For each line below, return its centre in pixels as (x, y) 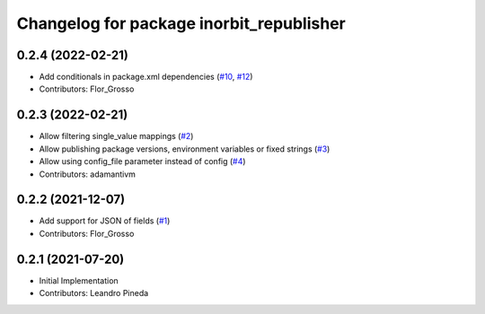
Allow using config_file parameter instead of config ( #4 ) (142, 161)
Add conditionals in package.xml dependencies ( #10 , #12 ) (146, 77)
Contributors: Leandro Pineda (94, 293)
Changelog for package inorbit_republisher (181, 23)
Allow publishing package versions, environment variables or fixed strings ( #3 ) (185, 149)
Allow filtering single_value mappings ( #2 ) (116, 136)
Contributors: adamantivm (88, 174)
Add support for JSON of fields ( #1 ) (105, 221)
